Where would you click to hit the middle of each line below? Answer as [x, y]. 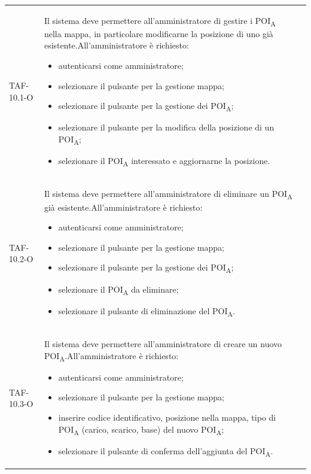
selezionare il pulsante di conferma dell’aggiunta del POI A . [166, 451]
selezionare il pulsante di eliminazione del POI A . [147, 311]
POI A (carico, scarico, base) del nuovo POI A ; [141, 430]
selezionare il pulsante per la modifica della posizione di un [166, 127]
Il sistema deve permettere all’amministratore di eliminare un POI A [168, 195]
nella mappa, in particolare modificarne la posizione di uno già [158, 33]
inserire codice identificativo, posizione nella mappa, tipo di [167, 417]
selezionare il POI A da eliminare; [118, 290]
